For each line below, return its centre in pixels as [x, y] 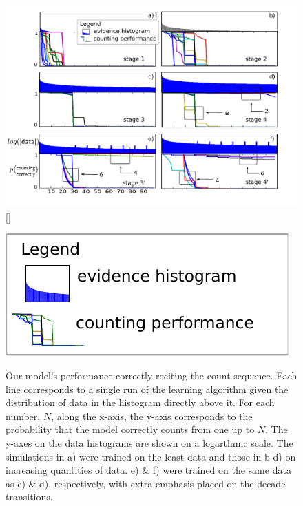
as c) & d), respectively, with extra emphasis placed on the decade [146, 483]
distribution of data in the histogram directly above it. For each [140, 402]
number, [23, 415]
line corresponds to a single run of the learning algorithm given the [147, 389]
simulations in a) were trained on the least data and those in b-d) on [151, 456]
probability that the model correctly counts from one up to [130, 429]
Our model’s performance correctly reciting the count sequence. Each [151, 375]
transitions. [29, 497]
